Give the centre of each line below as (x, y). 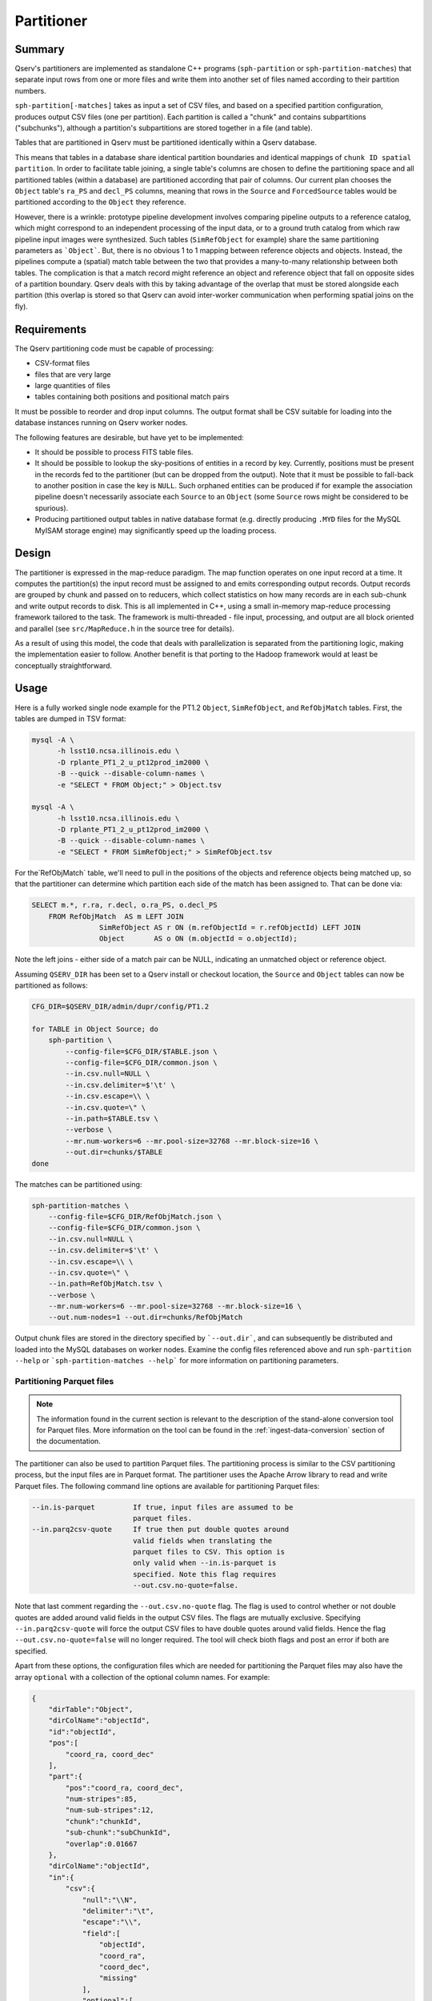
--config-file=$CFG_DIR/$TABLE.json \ (141, 1051)
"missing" (118, 1978)
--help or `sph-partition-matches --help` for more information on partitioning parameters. (177, 1361)
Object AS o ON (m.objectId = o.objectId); (198, 939)
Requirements (51, 329)
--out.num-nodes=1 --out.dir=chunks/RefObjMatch (146, 1317)
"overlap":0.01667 (101, 1844)
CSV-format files (62, 363)
